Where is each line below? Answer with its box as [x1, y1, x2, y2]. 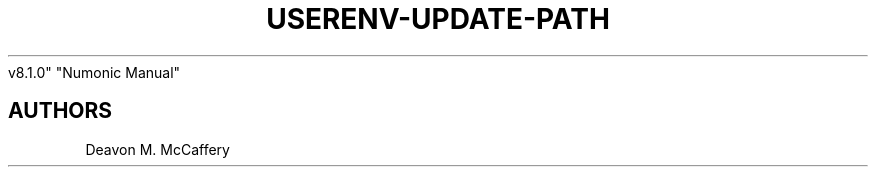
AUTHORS [8, 98, 113, 124]
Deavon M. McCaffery [85, 140, 230, 158]
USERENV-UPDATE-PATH [266, 2, 610, 36]
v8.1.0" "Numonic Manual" [8, 63, 181, 81]
